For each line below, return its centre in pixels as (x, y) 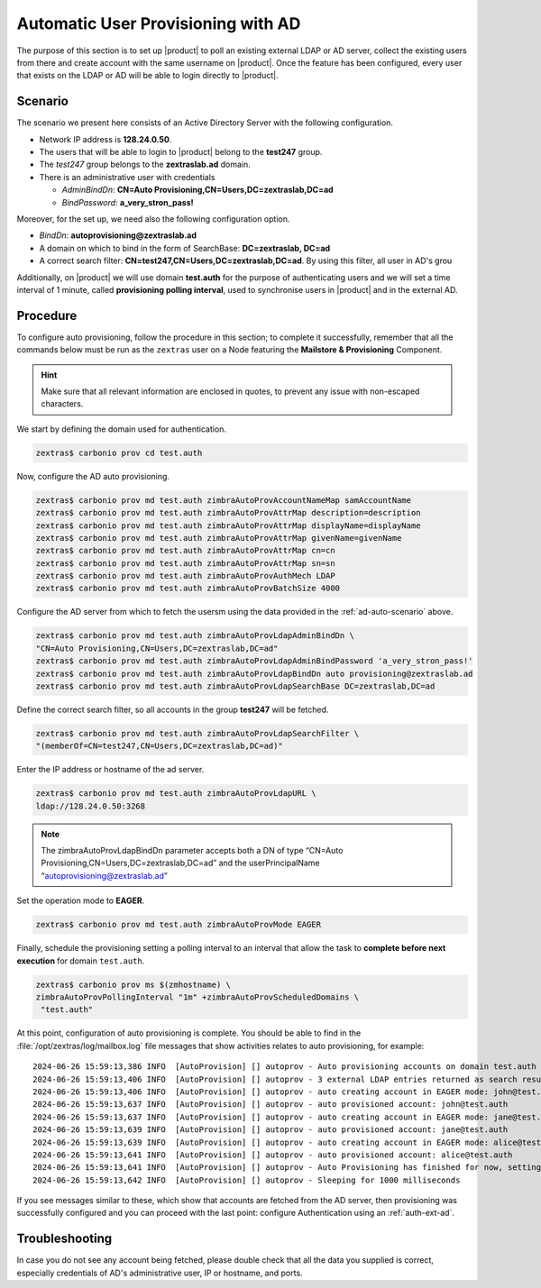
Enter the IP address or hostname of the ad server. (110, 770)
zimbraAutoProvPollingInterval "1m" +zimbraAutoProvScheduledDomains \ (197, 997)
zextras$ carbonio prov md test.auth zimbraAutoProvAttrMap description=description (228, 513)
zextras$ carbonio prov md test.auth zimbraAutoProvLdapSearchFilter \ (197, 733)
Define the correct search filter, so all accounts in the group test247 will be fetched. (173, 709)
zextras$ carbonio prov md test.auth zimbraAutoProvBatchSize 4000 (188, 589)
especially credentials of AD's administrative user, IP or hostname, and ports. (160, 1273)
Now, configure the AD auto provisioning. (93, 476)
